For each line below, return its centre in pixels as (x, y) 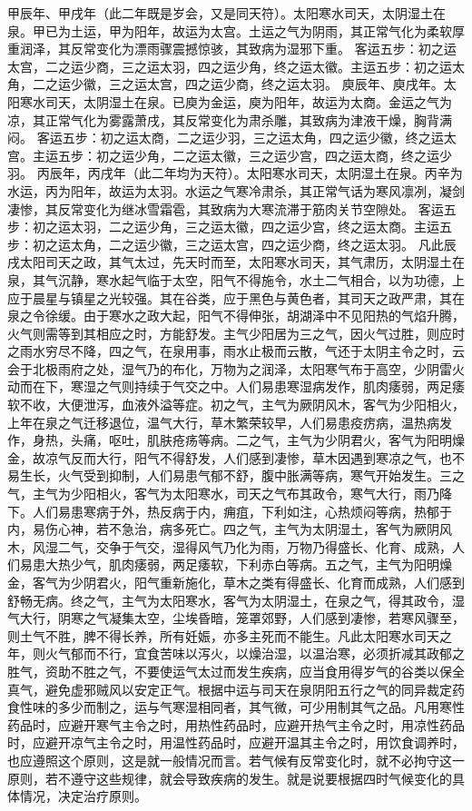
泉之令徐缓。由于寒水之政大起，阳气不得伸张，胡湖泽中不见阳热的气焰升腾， (236, 316)
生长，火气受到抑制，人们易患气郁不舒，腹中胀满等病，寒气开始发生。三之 (242, 475)
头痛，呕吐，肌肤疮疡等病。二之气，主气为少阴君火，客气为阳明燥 (267, 440)
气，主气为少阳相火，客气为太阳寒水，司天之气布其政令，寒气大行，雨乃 (223, 494)
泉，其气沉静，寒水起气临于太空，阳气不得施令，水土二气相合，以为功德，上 (236, 279)
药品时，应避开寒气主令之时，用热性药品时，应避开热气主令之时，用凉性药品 (236, 724)
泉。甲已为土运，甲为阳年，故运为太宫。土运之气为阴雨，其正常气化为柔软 (230, 30)
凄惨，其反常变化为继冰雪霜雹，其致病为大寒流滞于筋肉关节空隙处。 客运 (226, 208)
